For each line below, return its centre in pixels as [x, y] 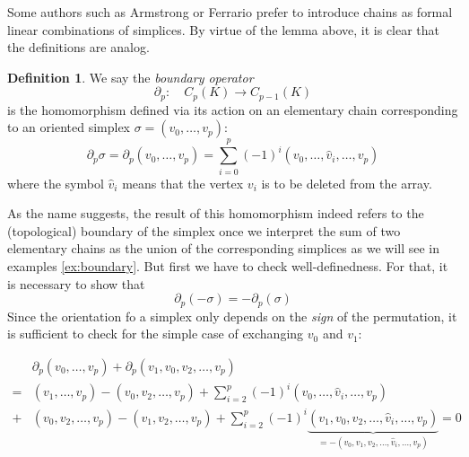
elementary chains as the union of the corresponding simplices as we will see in [224, 248]
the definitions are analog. [78, 47]
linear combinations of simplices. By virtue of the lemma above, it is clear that [224, 29]
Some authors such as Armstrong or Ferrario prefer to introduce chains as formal [230, 12]
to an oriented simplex [69, 127]
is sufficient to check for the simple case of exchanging [156, 334]
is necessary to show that [76, 283]
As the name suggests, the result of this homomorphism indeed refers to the [216, 213]
